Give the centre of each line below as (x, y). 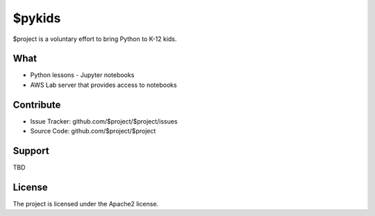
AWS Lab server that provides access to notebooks (103, 85)
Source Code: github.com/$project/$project (93, 131)
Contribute (37, 105)
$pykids (37, 18)
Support (31, 150)
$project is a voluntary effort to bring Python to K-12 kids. (95, 39)
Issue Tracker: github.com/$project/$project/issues (104, 121)
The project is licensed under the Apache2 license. (86, 203)
